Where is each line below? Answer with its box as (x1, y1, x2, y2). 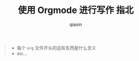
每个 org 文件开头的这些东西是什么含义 (16, 44, 96, 50)
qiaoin (69, 21, 82, 27)
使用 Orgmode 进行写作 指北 (17, 4, 134, 16)
